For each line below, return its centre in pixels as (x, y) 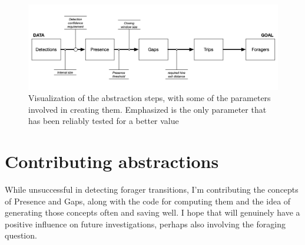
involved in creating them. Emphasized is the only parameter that (147, 109)
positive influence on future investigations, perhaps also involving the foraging (145, 224)
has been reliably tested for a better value (104, 121)
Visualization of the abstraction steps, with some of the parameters (150, 98)
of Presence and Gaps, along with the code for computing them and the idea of (148, 201)
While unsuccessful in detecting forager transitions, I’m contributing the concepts (152, 189)
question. (21, 235)
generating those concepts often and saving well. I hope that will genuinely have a (152, 212)
